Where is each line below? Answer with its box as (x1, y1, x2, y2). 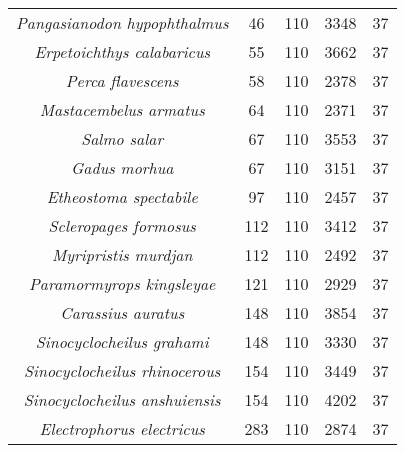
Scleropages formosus (48, 214, 196, 237)
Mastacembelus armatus (39, 98, 205, 121)
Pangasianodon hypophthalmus (16, 11, 229, 34)
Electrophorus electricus (39, 417, 205, 440)
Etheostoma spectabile (46, 185, 198, 208)
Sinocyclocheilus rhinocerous (24, 359, 221, 382)
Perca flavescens (65, 69, 179, 92)
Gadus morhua (70, 156, 174, 179)
